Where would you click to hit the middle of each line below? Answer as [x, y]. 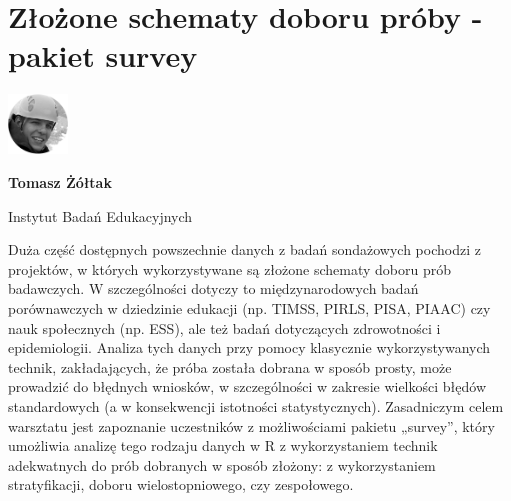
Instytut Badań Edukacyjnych [100, 215]
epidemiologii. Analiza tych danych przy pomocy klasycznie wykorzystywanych [249, 347]
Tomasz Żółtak [60, 182]
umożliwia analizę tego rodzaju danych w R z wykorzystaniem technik [223, 445]
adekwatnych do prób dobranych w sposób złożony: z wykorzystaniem [222, 464]
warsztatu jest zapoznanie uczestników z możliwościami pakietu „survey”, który [251, 425]
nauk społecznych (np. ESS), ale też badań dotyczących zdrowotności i [224, 327]
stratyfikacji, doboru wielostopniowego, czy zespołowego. [181, 484]
